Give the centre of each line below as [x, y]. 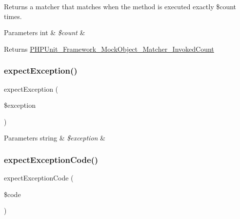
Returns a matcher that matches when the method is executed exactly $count [120, 6]
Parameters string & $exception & [55, 138]
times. [13, 16]
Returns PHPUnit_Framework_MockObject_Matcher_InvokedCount [109, 49]
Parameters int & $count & [45, 32]
